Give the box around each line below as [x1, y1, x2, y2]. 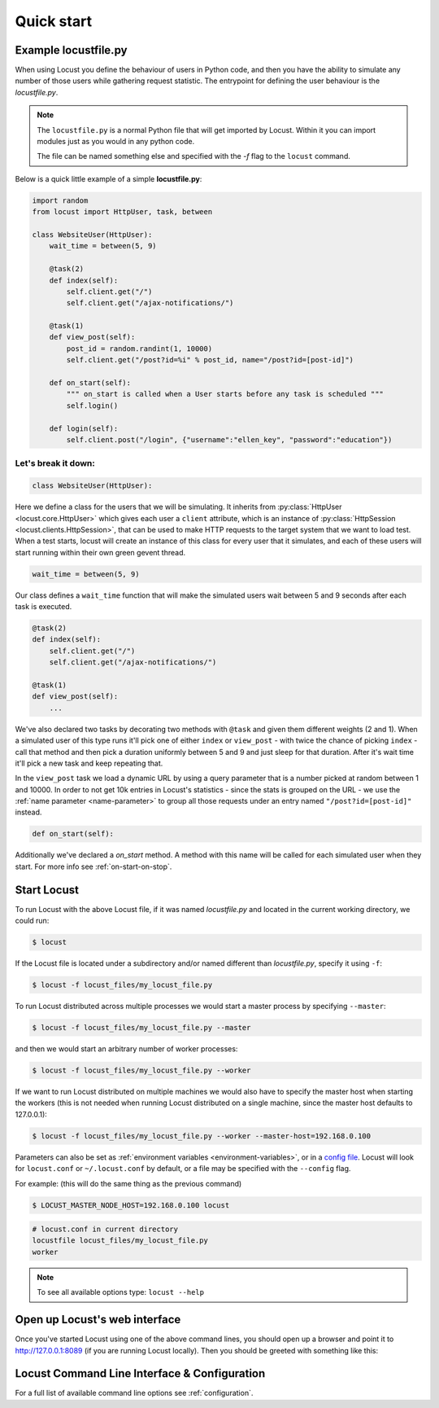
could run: [15, 916, 50, 926]
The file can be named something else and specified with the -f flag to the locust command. [37, 151, 351, 161]
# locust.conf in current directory [32, 1225, 179, 1234]
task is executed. [15, 602, 72, 612]
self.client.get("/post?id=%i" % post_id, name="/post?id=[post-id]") [66, 355, 354, 365]
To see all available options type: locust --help [37, 1287, 205, 1297]
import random [32, 195, 89, 205]
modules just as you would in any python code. [37, 137, 195, 147]
